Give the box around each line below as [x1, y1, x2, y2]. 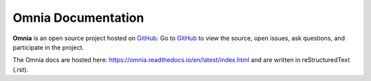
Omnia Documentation [12, 10, 144, 25]
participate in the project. [12, 43, 85, 51]
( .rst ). [12, 65, 29, 74]
